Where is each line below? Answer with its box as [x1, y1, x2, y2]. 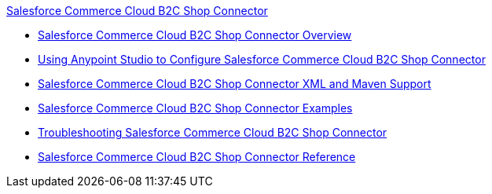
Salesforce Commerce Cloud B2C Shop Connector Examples [38, 101, 353, 115]
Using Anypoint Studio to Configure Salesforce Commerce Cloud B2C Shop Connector [38, 53, 486, 66]
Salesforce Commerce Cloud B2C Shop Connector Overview [38, 28, 352, 42]
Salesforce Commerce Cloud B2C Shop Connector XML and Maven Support [38, 77, 431, 90]
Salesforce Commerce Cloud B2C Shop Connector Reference [38, 150, 356, 163]
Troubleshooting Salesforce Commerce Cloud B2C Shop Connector [38, 126, 387, 139]
